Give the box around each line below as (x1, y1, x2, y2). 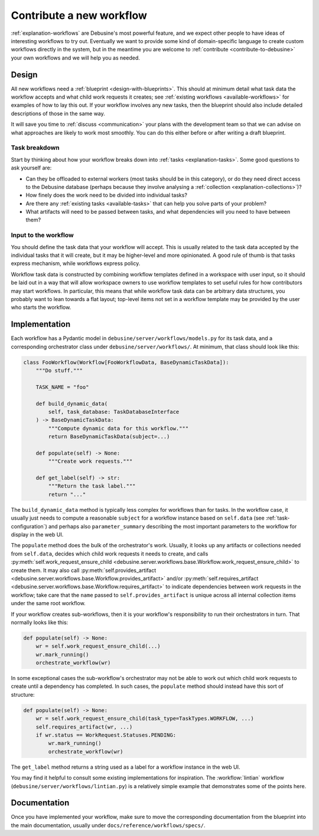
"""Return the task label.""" (48, 483, 136, 489)
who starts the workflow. (11, 304, 71, 311)
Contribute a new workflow (11, 9, 148, 22)
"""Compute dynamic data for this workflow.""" (48, 425, 189, 432)
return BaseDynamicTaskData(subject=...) (48, 433, 170, 440)
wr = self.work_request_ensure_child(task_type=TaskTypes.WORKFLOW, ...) (35, 715, 254, 722)
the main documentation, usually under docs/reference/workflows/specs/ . (11, 821, 206, 829)
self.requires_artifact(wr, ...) (35, 723, 133, 730)
